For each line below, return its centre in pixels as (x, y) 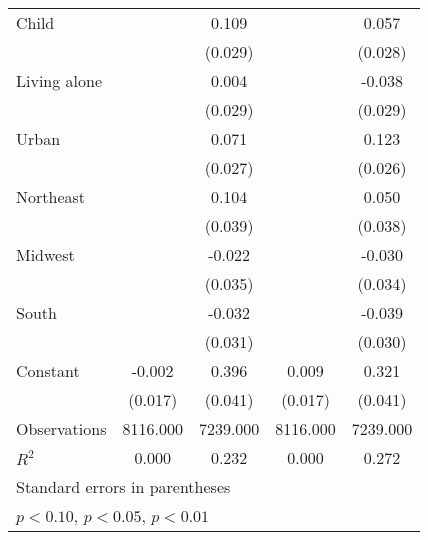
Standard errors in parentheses (123, 486)
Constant (48, 370)
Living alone (59, 80)
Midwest (45, 254)
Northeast (51, 196)
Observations (61, 428)
